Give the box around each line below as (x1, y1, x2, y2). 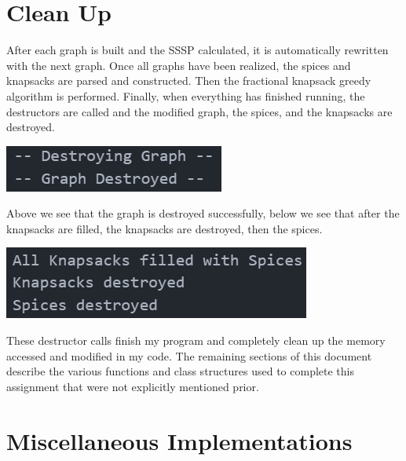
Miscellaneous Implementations (6, 424, 353, 456)
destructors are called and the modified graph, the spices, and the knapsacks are (6, 103, 393, 119)
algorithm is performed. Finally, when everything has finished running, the (6, 87, 365, 104)
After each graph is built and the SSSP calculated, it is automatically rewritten (6, 42, 389, 58)
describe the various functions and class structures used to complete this (6, 363, 354, 379)
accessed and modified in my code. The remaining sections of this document (6, 347, 372, 364)
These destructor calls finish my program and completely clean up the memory (6, 332, 386, 349)
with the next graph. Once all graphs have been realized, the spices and (6, 57, 351, 73)
